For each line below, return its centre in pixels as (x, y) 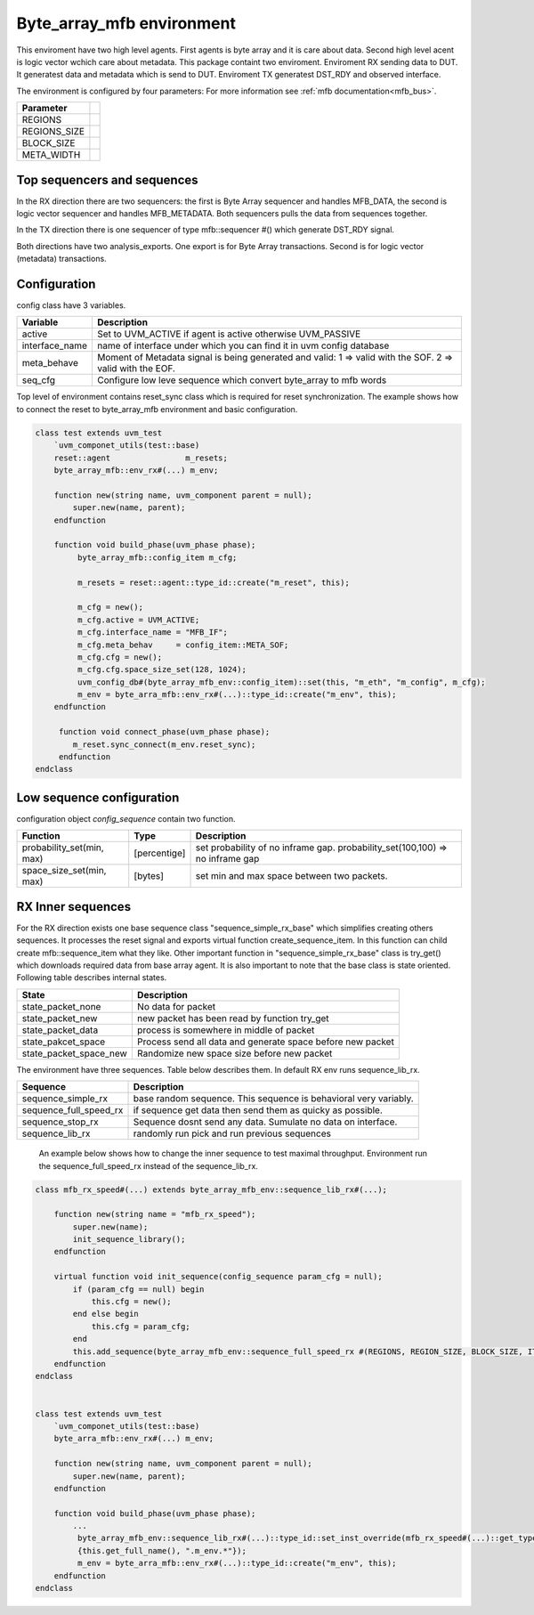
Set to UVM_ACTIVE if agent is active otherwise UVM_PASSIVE (229, 334)
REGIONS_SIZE (53, 132)
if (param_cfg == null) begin (138, 1289)
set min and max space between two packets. (291, 876)
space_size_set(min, (64, 871)
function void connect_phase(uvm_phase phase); (164, 732)
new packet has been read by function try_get (233, 1018)
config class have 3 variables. (71, 305)
